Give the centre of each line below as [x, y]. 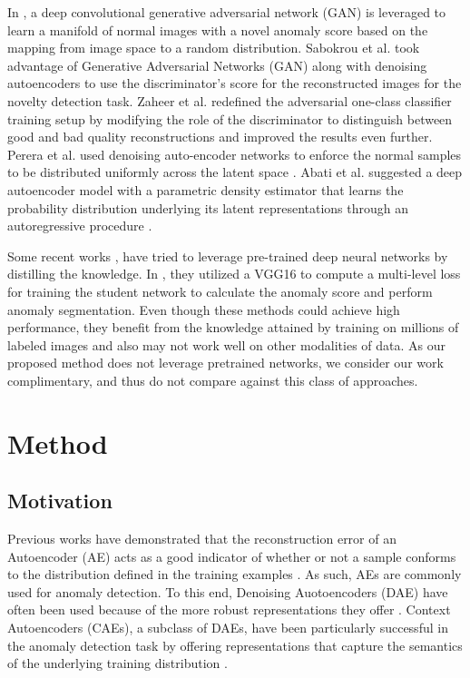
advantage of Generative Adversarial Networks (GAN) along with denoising [217, 65]
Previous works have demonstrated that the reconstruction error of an [202, 539]
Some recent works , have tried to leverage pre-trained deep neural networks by [228, 255]
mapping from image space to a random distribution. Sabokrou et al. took [214, 48]
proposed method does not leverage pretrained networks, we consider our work [225, 363]
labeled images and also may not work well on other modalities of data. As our [227, 344]
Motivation [60, 501]
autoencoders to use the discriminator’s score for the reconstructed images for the [235, 83]
